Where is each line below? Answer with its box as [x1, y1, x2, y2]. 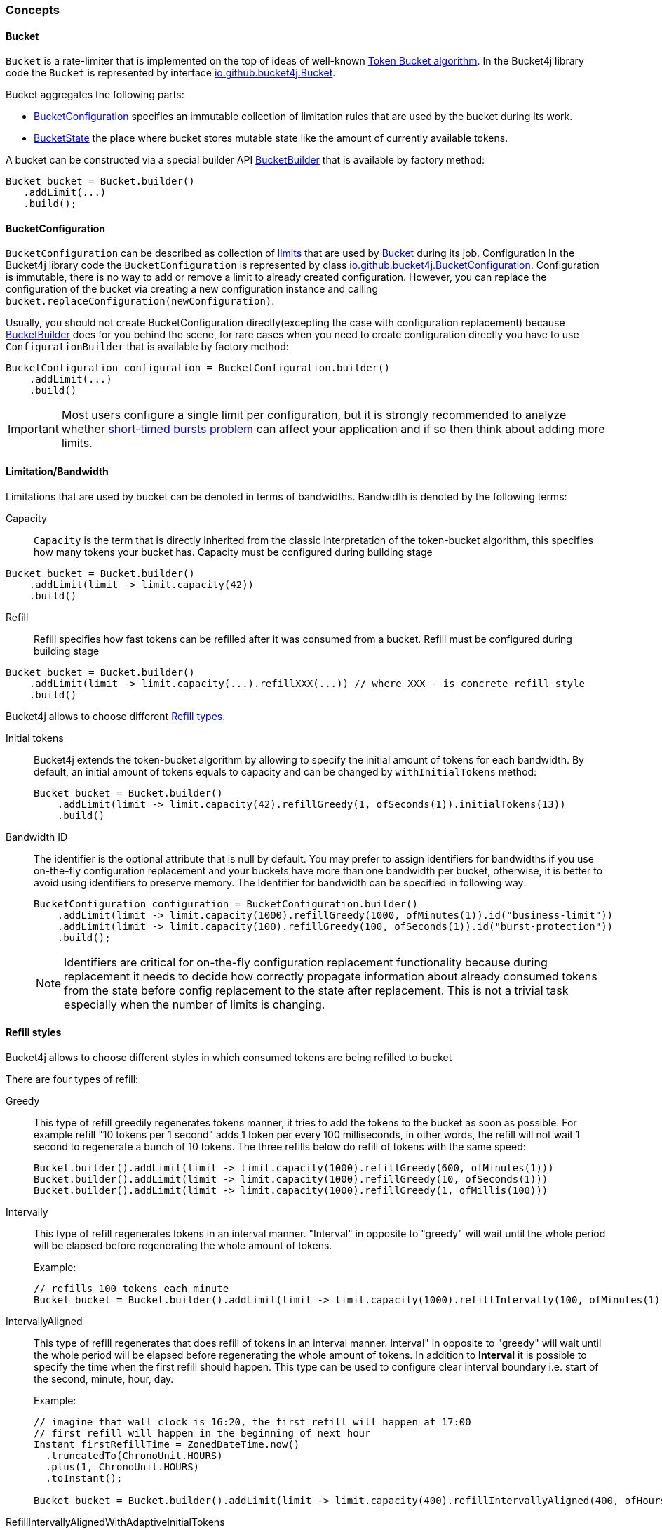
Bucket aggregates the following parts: [6, 88, 184, 101]
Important [8, 422, 59, 437]
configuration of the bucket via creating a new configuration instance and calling [6, 283, 378, 295]
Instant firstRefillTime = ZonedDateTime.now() [34, 1438, 300, 1450]
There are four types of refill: [6, 1072, 139, 1085]
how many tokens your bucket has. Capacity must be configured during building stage [34, 545, 433, 558]
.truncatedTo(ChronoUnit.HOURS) [45, 1449, 223, 1461]
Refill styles [6, 1026, 62, 1039]
